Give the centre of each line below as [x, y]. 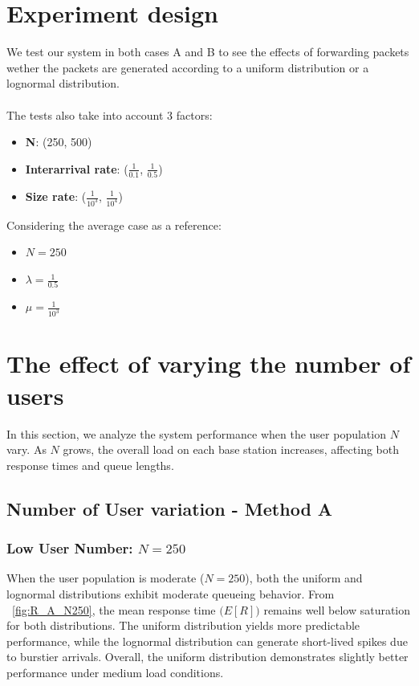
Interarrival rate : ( [77, 168]
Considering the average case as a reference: [114, 225]
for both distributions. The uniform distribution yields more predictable [183, 625]
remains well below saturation [337, 609]
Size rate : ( [56, 196]
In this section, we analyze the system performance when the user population [196, 433]
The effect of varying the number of [209, 363]
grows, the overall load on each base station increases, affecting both [231, 449]
